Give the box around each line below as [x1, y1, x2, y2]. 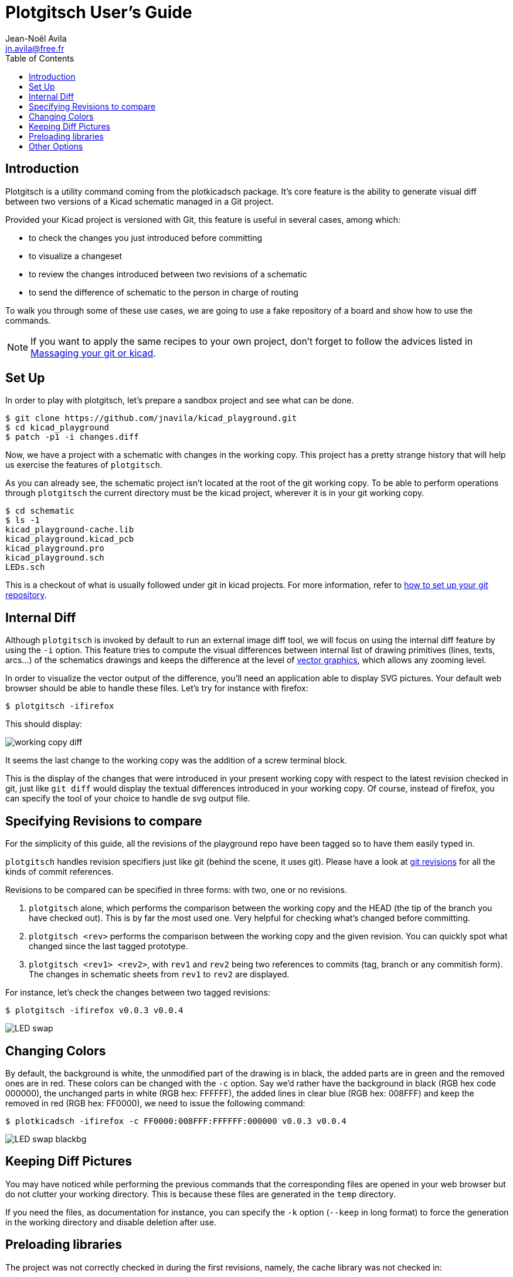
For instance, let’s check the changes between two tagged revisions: [5, 987, 270, 998]
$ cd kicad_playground [5, 423, 110, 433]
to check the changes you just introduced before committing [29, 232, 263, 243]
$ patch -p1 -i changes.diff [5, 432, 139, 442]
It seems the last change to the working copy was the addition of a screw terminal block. [5, 755, 348, 766]
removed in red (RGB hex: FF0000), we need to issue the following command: [5, 1098, 305, 1108]
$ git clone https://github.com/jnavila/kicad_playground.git [5, 413, 297, 423]
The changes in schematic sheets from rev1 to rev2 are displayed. [29, 969, 290, 980]
